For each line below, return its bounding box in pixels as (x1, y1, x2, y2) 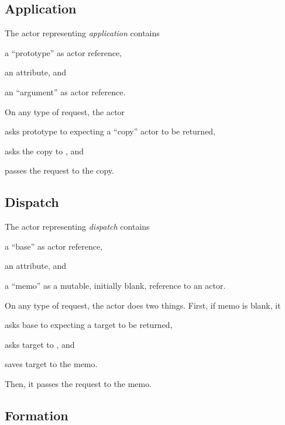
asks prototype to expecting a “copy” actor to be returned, (5, 125, 216, 137)
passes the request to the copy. (5, 164, 114, 177)
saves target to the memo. (5, 358, 98, 370)
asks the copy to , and (5, 144, 84, 157)
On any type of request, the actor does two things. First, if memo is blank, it (5, 299, 281, 311)
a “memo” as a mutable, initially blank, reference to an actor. (5, 279, 226, 291)
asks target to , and (5, 338, 75, 350)
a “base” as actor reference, (5, 240, 103, 252)
